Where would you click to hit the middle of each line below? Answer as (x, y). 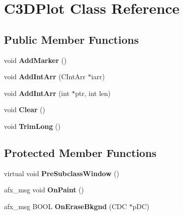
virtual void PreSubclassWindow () (62, 173)
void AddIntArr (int (37, 93)
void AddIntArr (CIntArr (45, 77)
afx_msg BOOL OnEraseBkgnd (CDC (65, 206)
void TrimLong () (32, 126)
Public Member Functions (71, 39)
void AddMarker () (35, 60)
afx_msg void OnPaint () (44, 190)
